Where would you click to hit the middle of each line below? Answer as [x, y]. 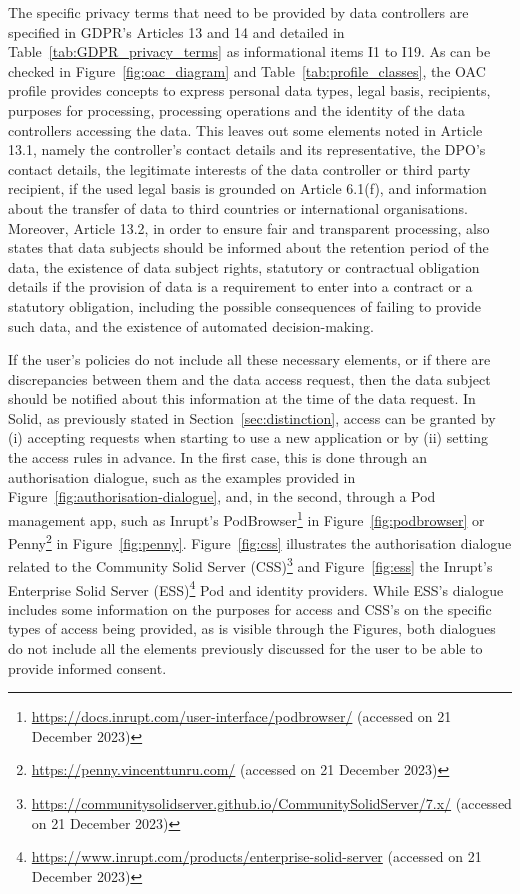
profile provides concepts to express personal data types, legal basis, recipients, [249, 90]
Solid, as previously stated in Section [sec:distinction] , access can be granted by [252, 417]
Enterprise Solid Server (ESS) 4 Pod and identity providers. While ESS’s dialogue [256, 588]
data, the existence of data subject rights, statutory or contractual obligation [244, 266]
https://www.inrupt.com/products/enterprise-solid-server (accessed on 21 [256, 856]
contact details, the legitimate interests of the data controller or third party [239, 168]
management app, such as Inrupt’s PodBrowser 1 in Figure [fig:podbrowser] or [246, 518]
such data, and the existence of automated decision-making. [191, 325]
